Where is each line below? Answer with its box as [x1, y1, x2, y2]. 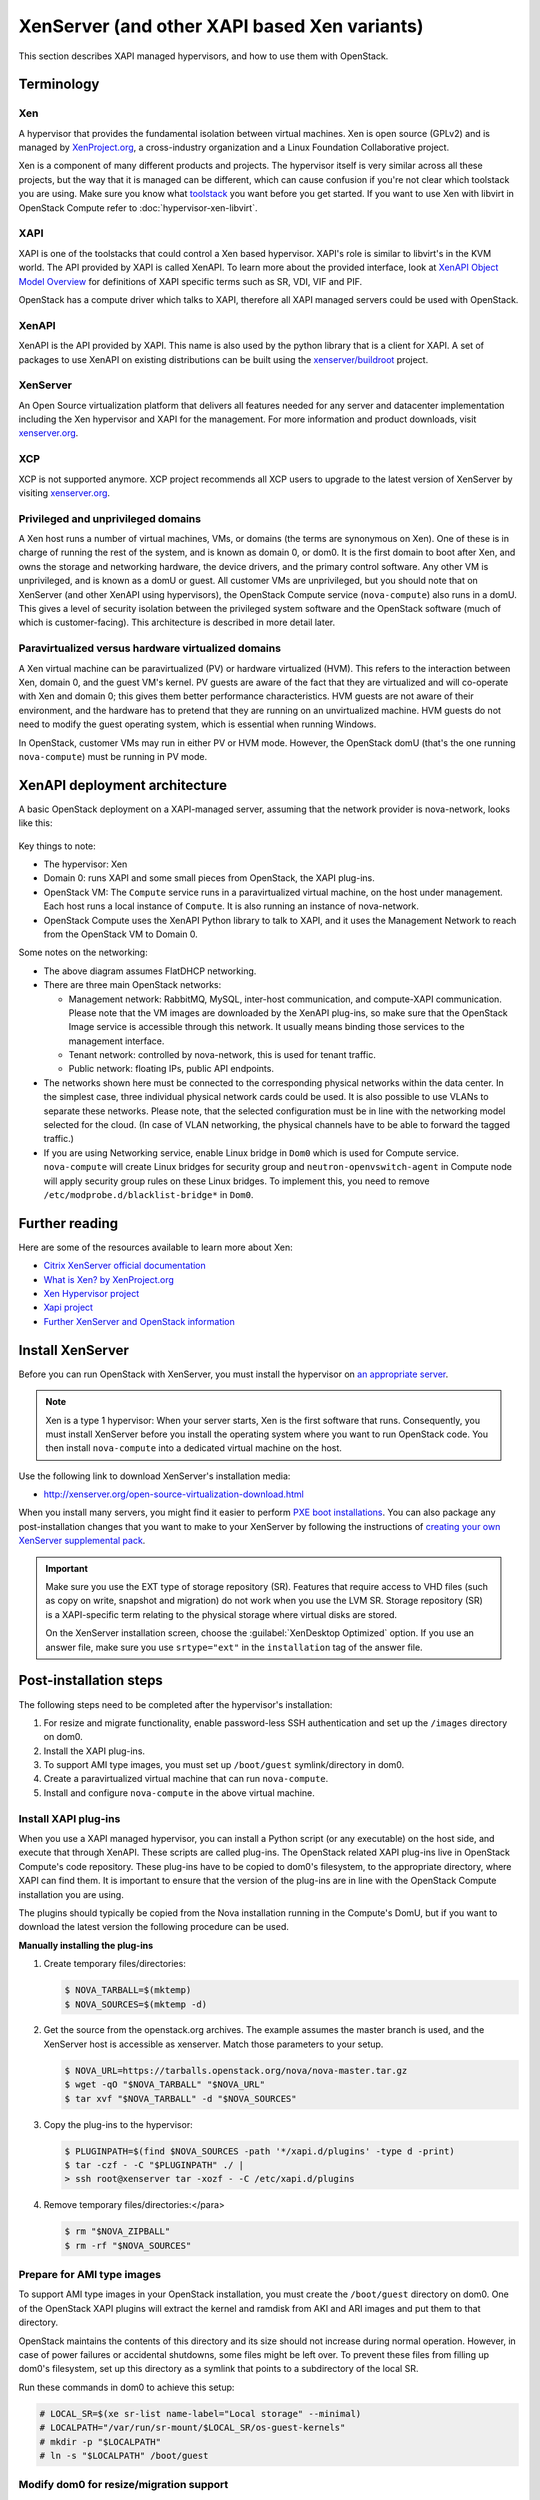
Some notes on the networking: [18, 946, 149, 959]
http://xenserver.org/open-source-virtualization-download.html [43, 1488, 304, 1500]
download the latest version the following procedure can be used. [18, 1921, 290, 1933]
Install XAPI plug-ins [18, 1811, 121, 1825]
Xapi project [43, 1301, 94, 1314]
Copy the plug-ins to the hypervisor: [43, 2118, 194, 2130]
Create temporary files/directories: [43, 1958, 187, 1970]
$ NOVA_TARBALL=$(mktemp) [64, 1985, 192, 1996]
